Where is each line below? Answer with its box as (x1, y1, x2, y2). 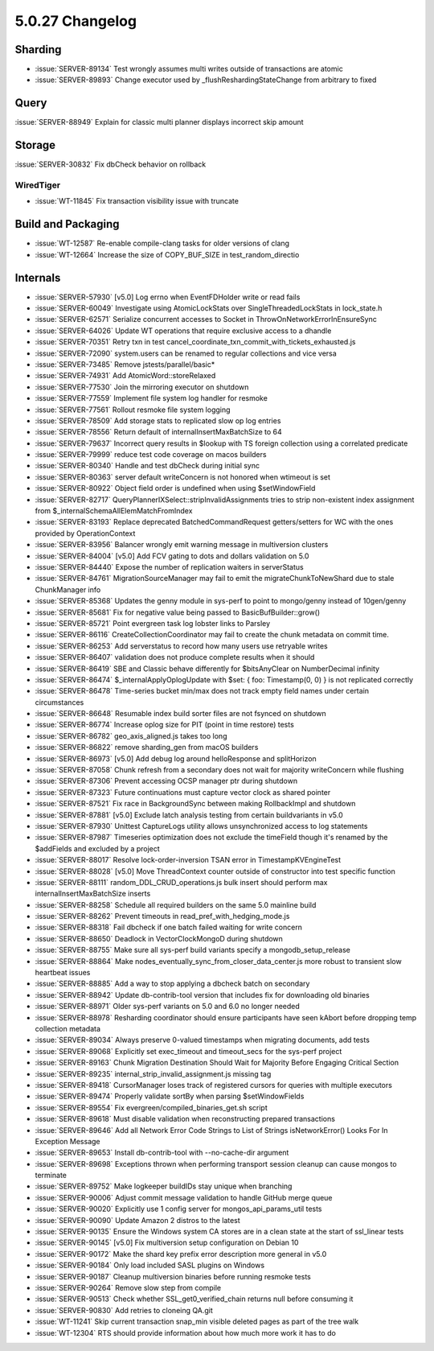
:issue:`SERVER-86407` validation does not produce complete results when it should (35, 653, 315, 662)
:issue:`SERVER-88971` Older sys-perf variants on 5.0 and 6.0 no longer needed (35, 1002, 301, 1011)
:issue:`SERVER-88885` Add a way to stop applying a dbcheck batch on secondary (35, 978, 310, 989)
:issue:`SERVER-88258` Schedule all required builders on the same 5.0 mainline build (35, 900, 317, 909)
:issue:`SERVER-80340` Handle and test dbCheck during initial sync (35, 461, 260, 471)
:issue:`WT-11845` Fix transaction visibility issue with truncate (35, 196, 239, 206)
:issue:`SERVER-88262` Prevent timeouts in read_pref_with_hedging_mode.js (35, 912, 290, 921)
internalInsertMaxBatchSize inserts (35, 889, 151, 899)
